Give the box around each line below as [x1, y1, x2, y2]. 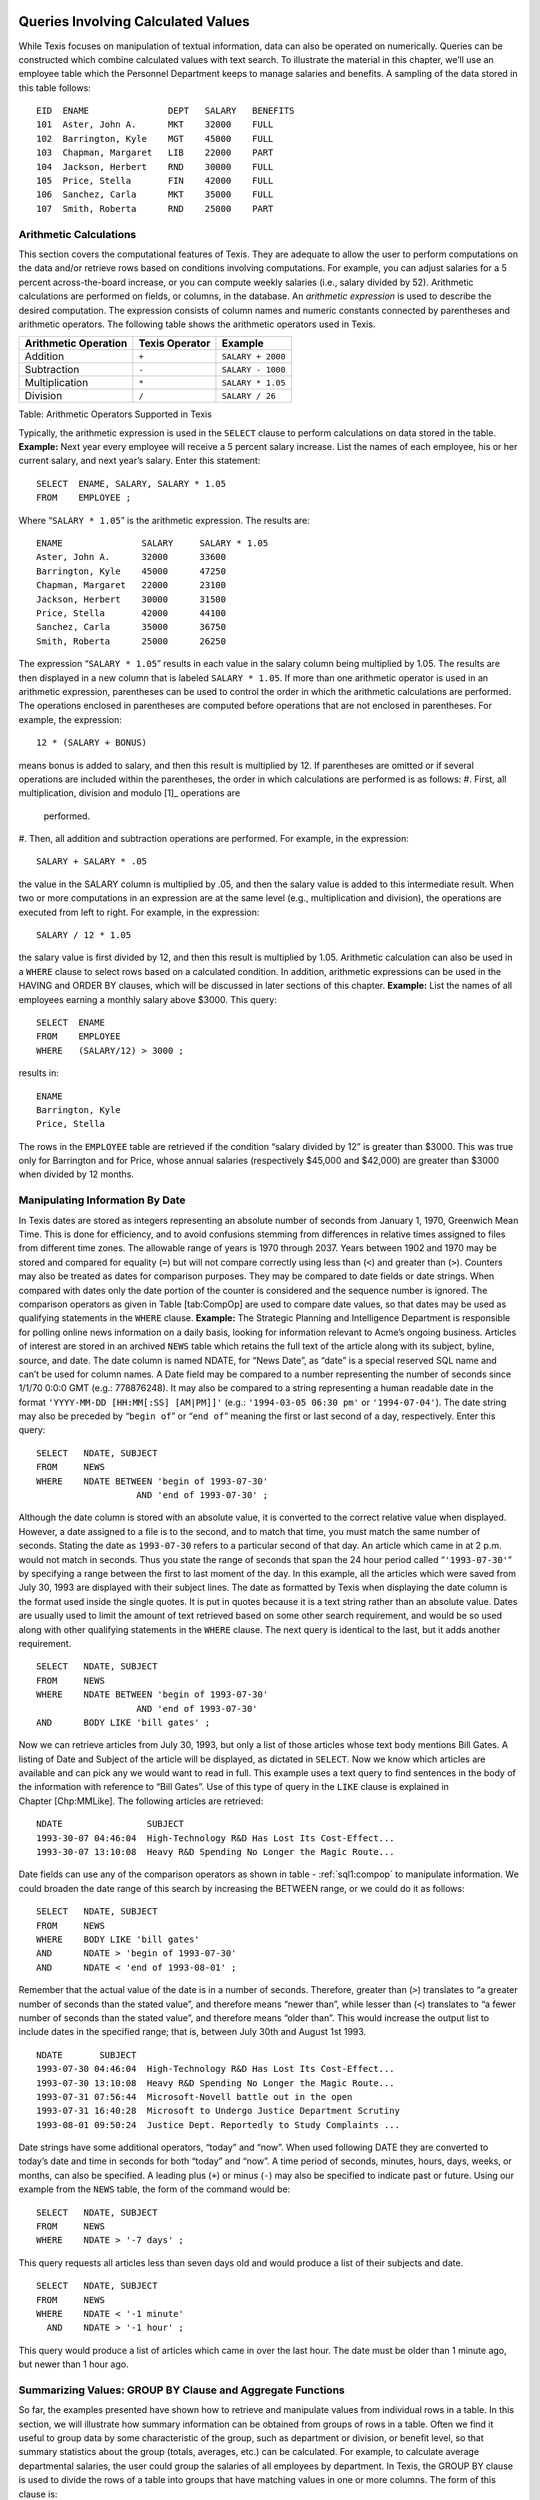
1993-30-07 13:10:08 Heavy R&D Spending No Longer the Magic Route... [36, 1846, 395, 1858]
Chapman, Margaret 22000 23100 [36, 580, 227, 591]
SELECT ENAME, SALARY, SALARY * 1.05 [36, 478, 227, 489]
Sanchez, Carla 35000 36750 [36, 621, 227, 633]
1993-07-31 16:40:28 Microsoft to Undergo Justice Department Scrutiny [36, 2105, 400, 2117]
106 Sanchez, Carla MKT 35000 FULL [36, 189, 274, 200]
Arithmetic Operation [24, 336, 128, 350]
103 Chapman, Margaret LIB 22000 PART [36, 147, 274, 159]
